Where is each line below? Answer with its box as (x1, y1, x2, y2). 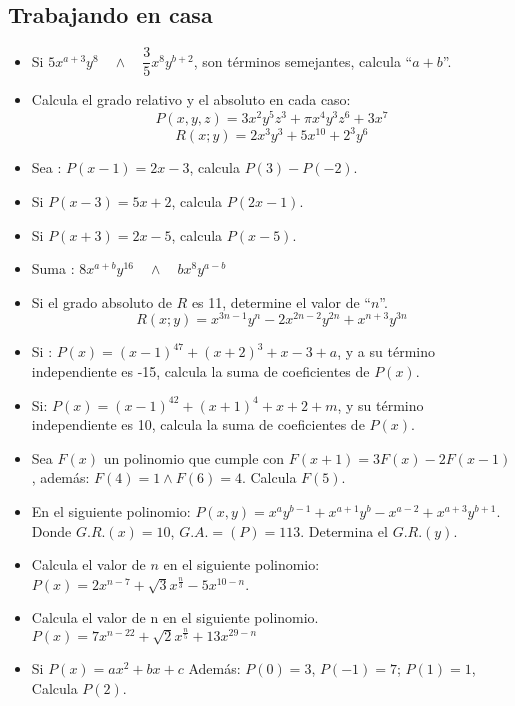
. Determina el (300, 520, 388, 541)
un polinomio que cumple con (103, 447, 285, 468)
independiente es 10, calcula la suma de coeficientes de (31, 414, 365, 435)
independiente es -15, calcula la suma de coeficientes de (31, 361, 370, 382)
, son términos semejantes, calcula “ (193, 50, 413, 71)
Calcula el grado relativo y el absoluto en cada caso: (31, 89, 351, 110)
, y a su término (337, 341, 435, 362)
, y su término (337, 394, 424, 415)
